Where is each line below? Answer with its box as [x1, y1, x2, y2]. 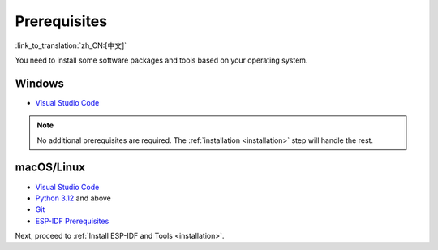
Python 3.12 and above [35, 193, 111, 203]
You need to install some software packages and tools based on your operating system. [15, 55, 308, 65]
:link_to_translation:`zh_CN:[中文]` [15, 41, 127, 50]
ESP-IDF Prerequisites [35, 216, 109, 226]
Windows [15, 76, 64, 90]
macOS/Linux [15, 161, 85, 175]
